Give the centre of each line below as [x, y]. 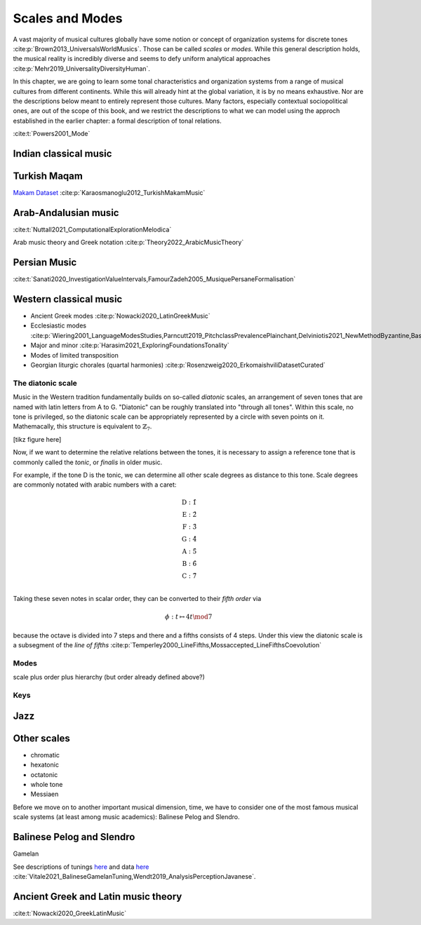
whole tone [47, 785]
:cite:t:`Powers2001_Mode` [52, 134]
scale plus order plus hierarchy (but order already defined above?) [109, 677]
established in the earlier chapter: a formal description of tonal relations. [117, 121]
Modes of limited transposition [74, 355]
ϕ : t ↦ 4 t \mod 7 [189, 617]
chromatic [45, 755]
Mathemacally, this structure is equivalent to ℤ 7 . [82, 427]
